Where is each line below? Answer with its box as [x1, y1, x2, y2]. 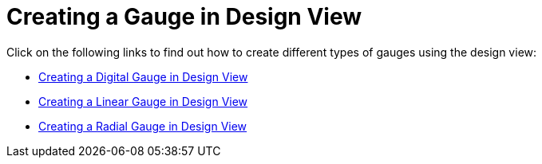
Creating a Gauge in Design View [6, 3, 362, 30]
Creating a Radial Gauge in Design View [38, 119, 247, 133]
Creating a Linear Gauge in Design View [38, 94, 248, 108]
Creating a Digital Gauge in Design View [38, 69, 248, 84]
